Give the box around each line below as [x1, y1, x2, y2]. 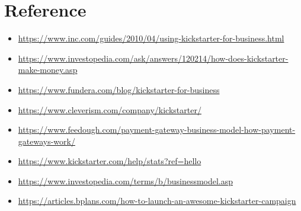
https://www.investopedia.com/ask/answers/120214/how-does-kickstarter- [18, 52, 289, 64]
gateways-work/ [18, 135, 75, 147]
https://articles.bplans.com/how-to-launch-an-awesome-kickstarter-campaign [18, 194, 296, 207]
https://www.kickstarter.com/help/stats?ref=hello [18, 155, 201, 167]
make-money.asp [18, 63, 78, 76]
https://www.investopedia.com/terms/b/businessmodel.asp [18, 174, 233, 187]
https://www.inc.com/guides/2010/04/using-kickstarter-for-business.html [18, 32, 284, 44]
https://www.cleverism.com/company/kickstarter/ [18, 103, 201, 116]
